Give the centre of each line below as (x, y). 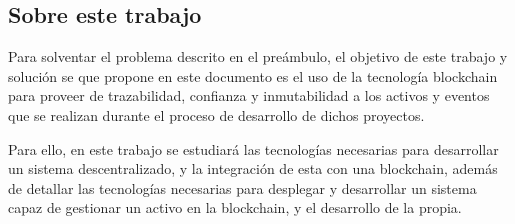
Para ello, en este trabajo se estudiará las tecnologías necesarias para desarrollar (253, 148)
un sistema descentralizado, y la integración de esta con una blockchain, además (253, 168)
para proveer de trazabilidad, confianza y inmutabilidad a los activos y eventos (249, 95)
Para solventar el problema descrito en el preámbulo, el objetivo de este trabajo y (258, 56)
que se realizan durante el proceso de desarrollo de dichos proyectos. (216, 114)
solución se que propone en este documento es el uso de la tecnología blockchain (253, 75)
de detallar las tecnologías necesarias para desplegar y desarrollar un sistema (242, 187)
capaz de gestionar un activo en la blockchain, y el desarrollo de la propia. (235, 207)
